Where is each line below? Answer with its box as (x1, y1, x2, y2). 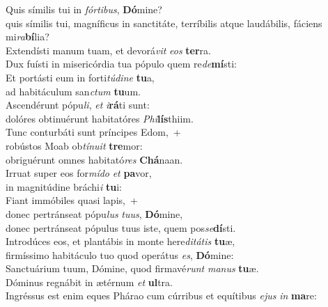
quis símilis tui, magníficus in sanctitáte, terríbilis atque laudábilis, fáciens (6, 15, 322, 30)
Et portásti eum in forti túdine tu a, (6, 70, 155, 84)
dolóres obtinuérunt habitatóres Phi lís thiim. (6, 111, 194, 125)
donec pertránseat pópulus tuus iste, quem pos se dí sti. (6, 220, 236, 235)
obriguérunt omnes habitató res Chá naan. (6, 152, 183, 166)
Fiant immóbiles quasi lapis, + (6, 193, 138, 207)
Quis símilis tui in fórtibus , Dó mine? (6, 2, 162, 16)
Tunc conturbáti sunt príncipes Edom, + (6, 125, 181, 139)
